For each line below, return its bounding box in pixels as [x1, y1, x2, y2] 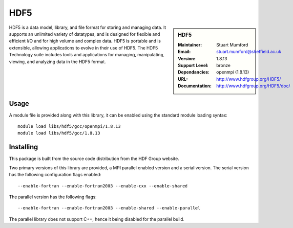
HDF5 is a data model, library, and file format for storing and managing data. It [9, 24, 166, 30]
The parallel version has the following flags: [9, 194, 97, 200]
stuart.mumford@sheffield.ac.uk [216, 49, 282, 55]
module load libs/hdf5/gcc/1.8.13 [18, 130, 100, 136]
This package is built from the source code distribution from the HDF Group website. [9, 156, 179, 161]
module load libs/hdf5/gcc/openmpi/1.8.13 [18, 124, 121, 129]
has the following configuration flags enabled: [9, 172, 102, 178]
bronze [216, 62, 230, 68]
